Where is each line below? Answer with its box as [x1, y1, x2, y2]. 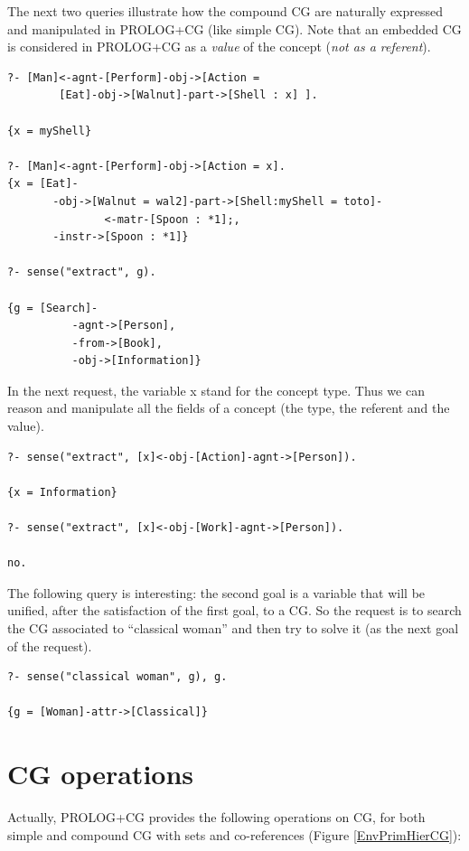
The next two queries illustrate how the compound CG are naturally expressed [7, 2, 444, 20]
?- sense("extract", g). [7, 266, 156, 279]
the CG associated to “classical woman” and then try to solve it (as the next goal [7, 619, 459, 637]
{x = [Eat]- [7, 177, 79, 191]
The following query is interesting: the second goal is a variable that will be [7, 583, 426, 602]
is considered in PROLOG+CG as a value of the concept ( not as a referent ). [7, 37, 431, 56]
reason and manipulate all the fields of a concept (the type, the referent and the [7, 398, 450, 417]
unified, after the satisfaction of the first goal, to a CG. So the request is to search [7, 601, 462, 620]
